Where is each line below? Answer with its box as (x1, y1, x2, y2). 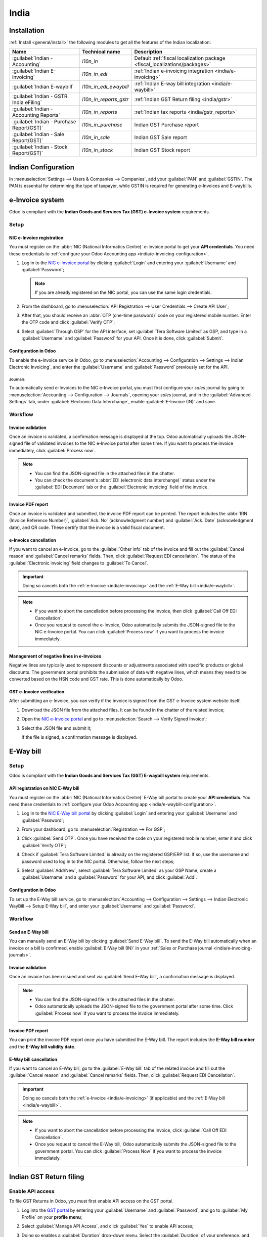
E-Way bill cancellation (9, 1056, 58, 1062)
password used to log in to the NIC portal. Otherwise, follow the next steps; (21, 858, 175, 864)
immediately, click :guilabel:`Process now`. (9, 447, 96, 453)
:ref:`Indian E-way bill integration (134, 80, 210, 87)
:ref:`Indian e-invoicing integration (134, 67, 214, 74)
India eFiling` (12, 99, 42, 106)
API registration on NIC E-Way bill (9, 785, 80, 791)
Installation (9, 26, 44, 35)
